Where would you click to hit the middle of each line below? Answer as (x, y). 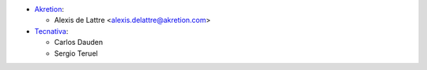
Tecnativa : (51, 31)
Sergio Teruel (76, 53)
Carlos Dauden (78, 42)
